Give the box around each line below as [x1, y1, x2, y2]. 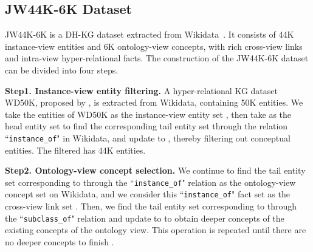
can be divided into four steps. [5, 63, 119, 76]
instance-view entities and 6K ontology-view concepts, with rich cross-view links [5, 39, 303, 52]
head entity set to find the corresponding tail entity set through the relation [5, 120, 288, 132]
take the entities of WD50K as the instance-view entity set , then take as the [5, 107, 292, 120]
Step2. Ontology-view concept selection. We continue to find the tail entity [5, 164, 306, 177]
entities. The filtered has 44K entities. [5, 143, 146, 156]
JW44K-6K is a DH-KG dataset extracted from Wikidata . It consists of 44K [5, 28, 294, 41]
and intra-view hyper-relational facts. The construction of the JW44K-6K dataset [5, 52, 309, 64]
